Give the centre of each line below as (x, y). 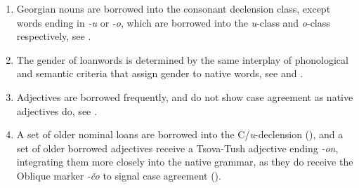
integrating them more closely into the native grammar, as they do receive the (185, 162)
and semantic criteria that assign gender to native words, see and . (160, 73)
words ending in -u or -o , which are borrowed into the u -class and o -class (173, 22)
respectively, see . (54, 36)
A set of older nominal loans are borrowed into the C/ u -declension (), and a (180, 134)
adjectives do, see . (57, 110)
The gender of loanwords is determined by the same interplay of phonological (182, 59)
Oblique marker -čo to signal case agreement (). (119, 175)
